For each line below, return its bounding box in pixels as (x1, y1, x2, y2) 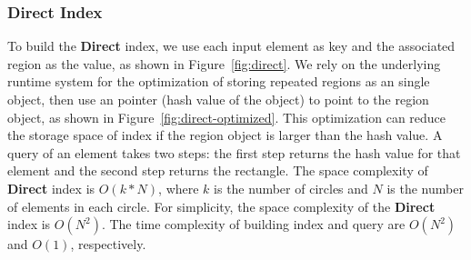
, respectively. (70, 235, 146, 254)
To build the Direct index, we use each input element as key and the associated (7, 36, 456, 55)
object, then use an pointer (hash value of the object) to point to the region (7, 90, 429, 108)
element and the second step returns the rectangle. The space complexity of (7, 161, 428, 180)
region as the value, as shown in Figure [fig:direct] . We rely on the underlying (7, 54, 441, 73)
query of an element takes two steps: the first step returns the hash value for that (7, 143, 461, 162)
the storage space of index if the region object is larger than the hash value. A (7, 125, 443, 145)
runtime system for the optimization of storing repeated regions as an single (7, 72, 430, 91)
